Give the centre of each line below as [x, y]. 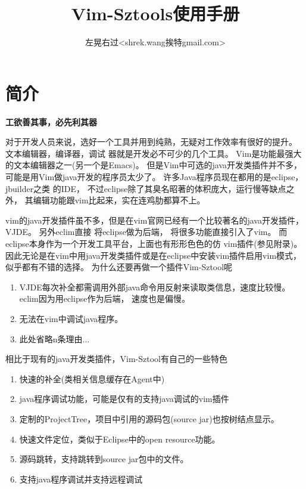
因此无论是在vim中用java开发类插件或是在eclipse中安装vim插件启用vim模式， [154, 255]
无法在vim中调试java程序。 [71, 318]
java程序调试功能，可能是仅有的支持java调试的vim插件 [124, 399]
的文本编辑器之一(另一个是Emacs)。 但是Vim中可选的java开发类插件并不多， [154, 165]
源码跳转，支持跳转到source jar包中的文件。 [104, 459]
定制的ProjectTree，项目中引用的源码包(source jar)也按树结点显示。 [149, 418]
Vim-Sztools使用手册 [155, 13]
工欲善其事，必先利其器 [51, 121]
